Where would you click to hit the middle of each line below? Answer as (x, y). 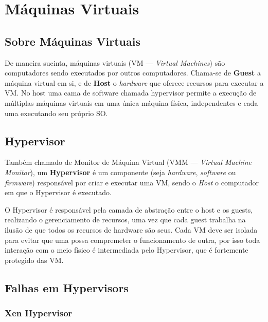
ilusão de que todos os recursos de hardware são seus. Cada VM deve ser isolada (131, 229)
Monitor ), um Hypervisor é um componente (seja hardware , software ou (120, 172)
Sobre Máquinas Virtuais (73, 41)
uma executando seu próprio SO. (56, 113)
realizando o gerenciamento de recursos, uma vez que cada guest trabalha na (125, 220)
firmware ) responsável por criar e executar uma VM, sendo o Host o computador (132, 182)
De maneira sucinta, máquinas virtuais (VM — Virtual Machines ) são (115, 62)
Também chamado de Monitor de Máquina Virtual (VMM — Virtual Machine (128, 162)
